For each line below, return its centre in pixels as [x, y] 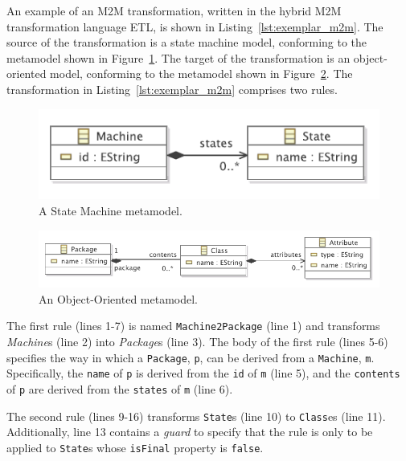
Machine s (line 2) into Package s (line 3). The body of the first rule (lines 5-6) [197, 342]
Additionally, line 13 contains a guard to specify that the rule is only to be [190, 432]
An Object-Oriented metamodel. [118, 298]
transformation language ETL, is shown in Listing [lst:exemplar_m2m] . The [195, 26]
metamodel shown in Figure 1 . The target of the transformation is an [178, 57]
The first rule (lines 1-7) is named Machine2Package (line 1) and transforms [193, 326]
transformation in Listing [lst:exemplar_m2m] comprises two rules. [172, 89]
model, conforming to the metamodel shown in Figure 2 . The [201, 73]
